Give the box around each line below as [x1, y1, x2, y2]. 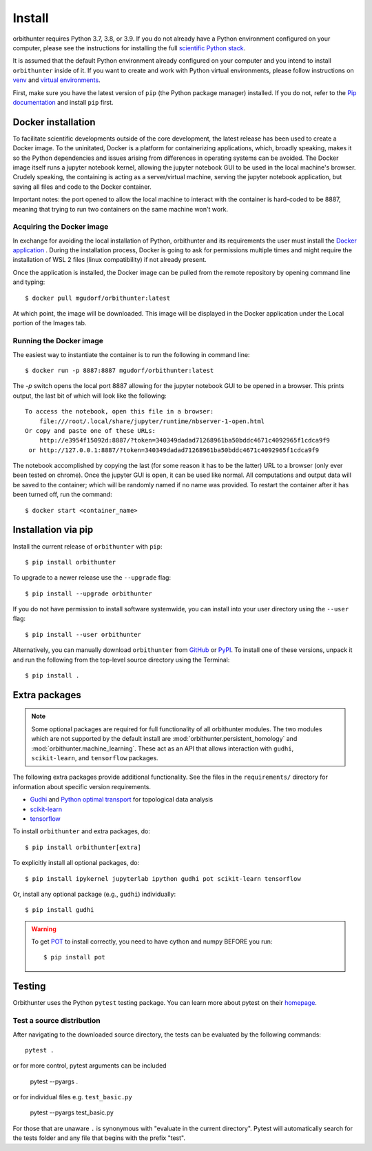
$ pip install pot [43, 953, 106, 961]
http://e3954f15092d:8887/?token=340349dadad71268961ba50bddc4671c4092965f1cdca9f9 [39, 436, 331, 445]
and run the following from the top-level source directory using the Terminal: [12, 655, 230, 664]
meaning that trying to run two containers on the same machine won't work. [12, 205, 229, 213]
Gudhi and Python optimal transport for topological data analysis [30, 795, 214, 804]
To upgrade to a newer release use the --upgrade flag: [12, 573, 172, 582]
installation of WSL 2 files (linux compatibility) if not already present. [12, 256, 207, 264]
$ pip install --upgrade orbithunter [25, 589, 153, 598]
